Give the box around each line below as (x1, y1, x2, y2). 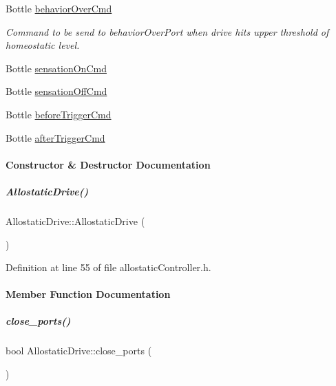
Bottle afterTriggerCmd (6, 130, 105, 144)
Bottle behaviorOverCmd (6, 1, 112, 15)
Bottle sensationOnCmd (6, 61, 107, 75)
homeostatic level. (6, 38, 80, 52)
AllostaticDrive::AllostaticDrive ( (6, 213, 145, 228)
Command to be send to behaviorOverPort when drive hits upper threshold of (6, 24, 329, 39)
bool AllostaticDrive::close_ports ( (6, 343, 152, 358)
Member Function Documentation (6, 287, 171, 301)
